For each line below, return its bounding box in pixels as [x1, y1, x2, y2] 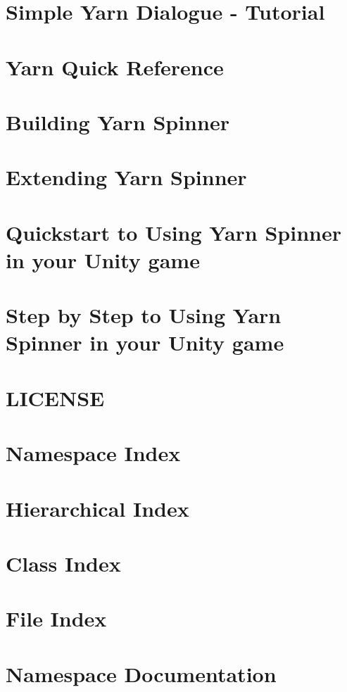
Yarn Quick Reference [6, 52, 224, 81]
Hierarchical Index [6, 493, 189, 522]
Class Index [6, 548, 121, 577]
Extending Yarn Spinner [6, 163, 247, 191]
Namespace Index [6, 439, 181, 467]
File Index [6, 604, 107, 633]
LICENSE [6, 383, 105, 412]
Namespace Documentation [6, 659, 277, 688]
